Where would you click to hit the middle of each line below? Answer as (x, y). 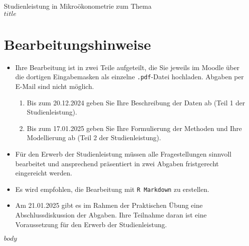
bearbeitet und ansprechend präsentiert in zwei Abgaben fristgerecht (117, 163)
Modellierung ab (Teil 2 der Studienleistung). (94, 137)
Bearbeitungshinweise (78, 44)
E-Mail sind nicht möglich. (54, 86)
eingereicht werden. (44, 173)
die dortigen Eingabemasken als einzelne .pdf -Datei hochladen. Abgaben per (130, 77)
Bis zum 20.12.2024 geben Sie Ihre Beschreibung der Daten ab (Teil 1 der (136, 102)
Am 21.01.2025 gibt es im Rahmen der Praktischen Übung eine (109, 205)
